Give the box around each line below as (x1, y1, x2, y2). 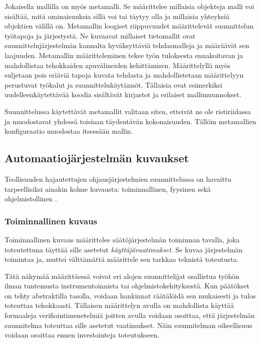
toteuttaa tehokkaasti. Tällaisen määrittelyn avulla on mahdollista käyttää (5, 300, 234, 310)
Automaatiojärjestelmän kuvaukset (5, 150, 189, 166)
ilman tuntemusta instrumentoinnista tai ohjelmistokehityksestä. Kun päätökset (5, 280, 250, 291)
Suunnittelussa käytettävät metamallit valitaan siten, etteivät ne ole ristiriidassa (5, 106, 251, 116)
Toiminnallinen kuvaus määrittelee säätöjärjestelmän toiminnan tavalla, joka (5, 234, 240, 244)
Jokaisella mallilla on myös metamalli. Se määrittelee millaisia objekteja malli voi (5, 1, 254, 11)
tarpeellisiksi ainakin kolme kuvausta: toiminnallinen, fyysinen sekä (5, 183, 211, 194)
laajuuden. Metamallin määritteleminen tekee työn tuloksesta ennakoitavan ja (5, 50, 243, 60)
